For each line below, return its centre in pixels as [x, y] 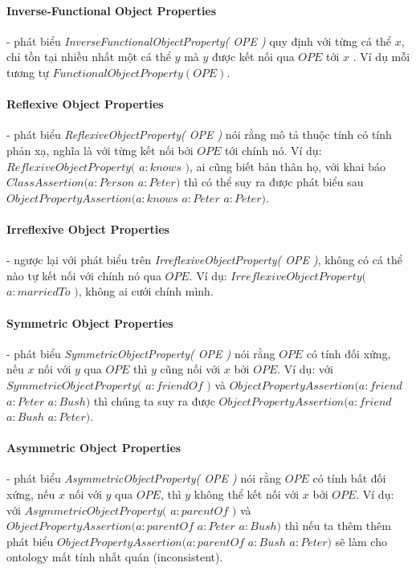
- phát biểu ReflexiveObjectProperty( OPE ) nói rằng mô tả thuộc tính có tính [199, 135]
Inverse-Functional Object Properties [112, 10]
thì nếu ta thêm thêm [338, 526]
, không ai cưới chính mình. [146, 291]
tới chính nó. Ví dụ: [273, 150]
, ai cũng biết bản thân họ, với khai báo [288, 166]
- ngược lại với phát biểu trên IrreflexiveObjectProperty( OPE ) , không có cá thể [205, 260]
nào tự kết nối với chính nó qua [84, 275]
